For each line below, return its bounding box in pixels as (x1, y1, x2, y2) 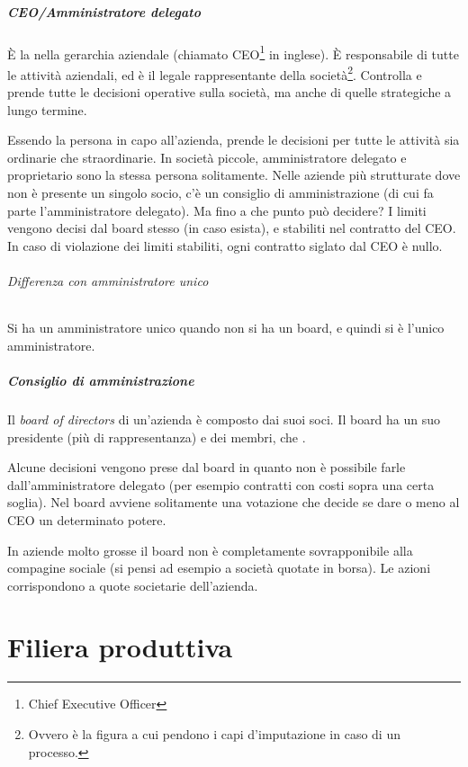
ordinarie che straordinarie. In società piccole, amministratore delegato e (7, 147, 407, 166)
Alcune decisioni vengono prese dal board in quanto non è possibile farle (7, 458, 406, 477)
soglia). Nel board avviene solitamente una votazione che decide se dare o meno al (7, 493, 460, 512)
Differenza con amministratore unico (7, 272, 209, 290)
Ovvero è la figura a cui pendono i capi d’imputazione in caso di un (28, 725, 400, 744)
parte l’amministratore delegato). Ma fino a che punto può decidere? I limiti (7, 201, 427, 219)
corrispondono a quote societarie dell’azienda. (7, 575, 258, 594)
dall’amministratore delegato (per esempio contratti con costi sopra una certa (7, 475, 435, 494)
